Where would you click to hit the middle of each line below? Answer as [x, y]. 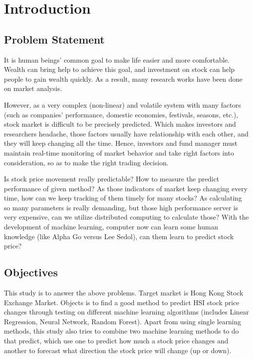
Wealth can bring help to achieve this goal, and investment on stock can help [119, 69]
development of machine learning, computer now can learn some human [111, 227]
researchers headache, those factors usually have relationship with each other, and [126, 133]
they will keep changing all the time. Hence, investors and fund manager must [121, 143]
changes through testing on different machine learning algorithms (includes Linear [126, 312]
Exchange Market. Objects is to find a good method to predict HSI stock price [122, 302]
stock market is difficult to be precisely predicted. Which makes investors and [120, 124]
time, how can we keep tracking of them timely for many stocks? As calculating [123, 198]
